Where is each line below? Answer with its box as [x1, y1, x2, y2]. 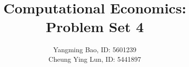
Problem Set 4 [45, 17, 144, 36]
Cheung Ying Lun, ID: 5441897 [48, 54, 141, 64]
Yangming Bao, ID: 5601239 [53, 45, 136, 55]
